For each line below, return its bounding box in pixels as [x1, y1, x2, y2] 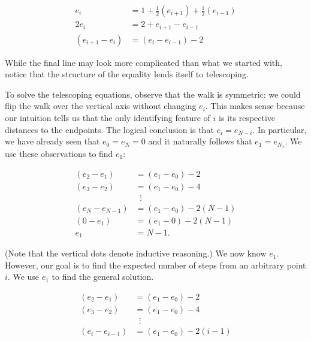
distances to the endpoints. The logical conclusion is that [5, 123, 214, 135]
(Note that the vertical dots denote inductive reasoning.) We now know [5, 247, 267, 259]
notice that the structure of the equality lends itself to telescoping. [5, 68, 249, 80]
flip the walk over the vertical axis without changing [5, 99, 197, 112]
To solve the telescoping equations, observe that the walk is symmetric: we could [5, 87, 301, 100]
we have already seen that [5, 135, 100, 147]
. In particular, [252, 123, 307, 135]
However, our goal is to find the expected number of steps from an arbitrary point [5, 258, 306, 271]
